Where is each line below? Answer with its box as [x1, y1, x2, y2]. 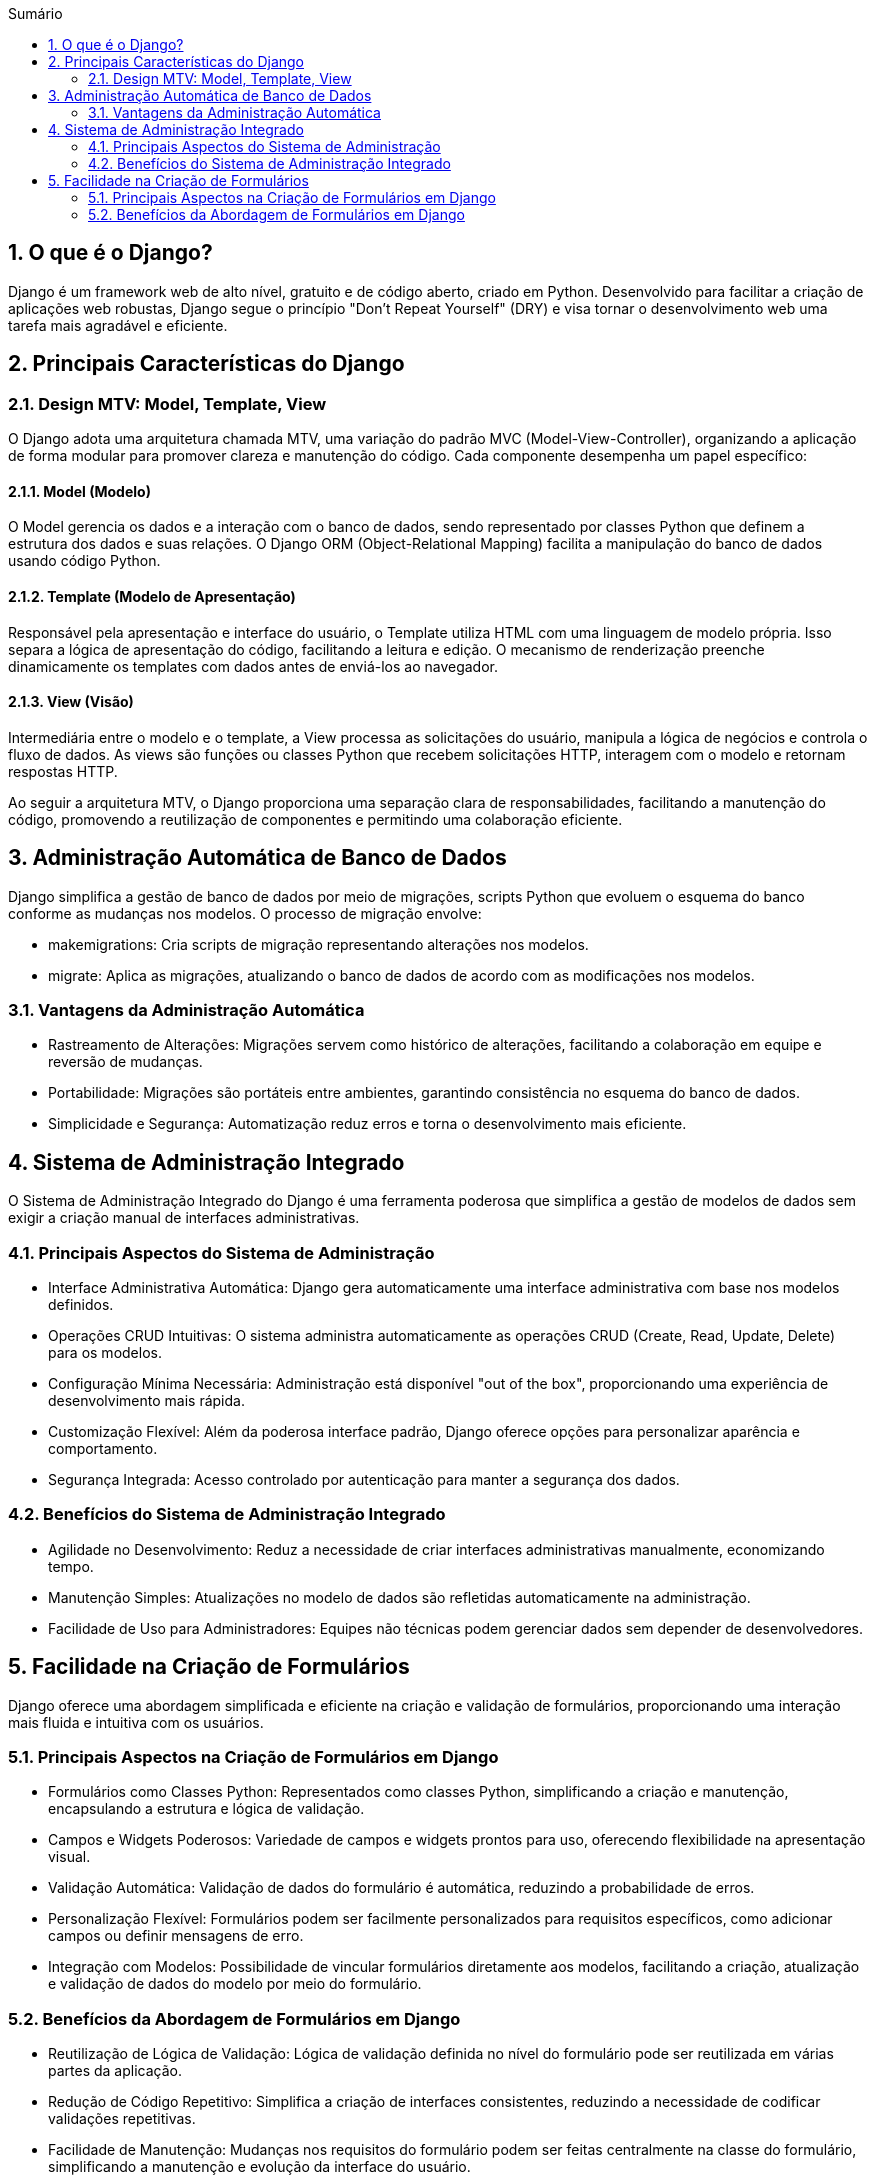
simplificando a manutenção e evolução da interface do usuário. [48, 2158, 471, 2175]
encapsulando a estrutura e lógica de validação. [48, 1800, 365, 1818]
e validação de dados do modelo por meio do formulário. [48, 1975, 422, 1993]
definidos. [48, 1295, 114, 1313]
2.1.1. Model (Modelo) [8, 482, 151, 500]
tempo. [48, 1557, 94, 1575]
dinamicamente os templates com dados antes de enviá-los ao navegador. [8, 657, 499, 675]
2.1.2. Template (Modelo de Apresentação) [8, 587, 296, 605]
